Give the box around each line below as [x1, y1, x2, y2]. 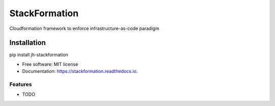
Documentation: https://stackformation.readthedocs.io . [22, 68, 138, 75]
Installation [9, 39, 46, 47]
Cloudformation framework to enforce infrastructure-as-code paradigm [9, 25, 160, 31]
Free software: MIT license [22, 61, 78, 67]
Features [9, 81, 32, 88]
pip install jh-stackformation [9, 52, 68, 58]
